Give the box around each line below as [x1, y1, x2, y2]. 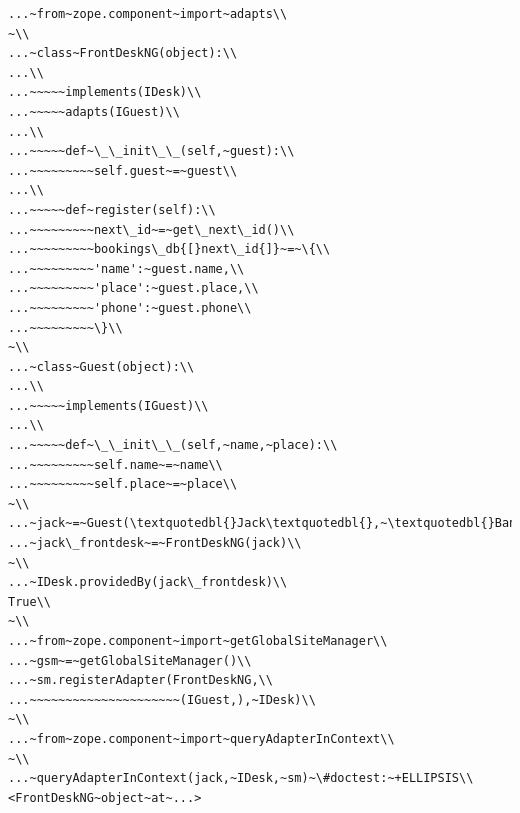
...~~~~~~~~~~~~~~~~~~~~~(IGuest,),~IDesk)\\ [8, 692, 316, 707]
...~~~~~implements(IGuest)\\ [8, 398, 209, 413]
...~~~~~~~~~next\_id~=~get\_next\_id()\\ [8, 222, 295, 237]
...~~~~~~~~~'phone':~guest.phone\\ [8, 300, 252, 315]
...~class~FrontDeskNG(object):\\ [8, 46, 238, 61]
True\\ [8, 594, 51, 609]
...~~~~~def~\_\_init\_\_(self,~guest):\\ [8, 144, 295, 159]
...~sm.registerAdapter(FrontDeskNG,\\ [8, 673, 273, 688]
